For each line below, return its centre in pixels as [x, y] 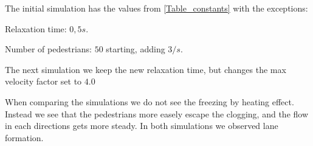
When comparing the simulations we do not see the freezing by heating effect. [150, 101]
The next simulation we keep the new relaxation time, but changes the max [146, 69]
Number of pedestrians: [48, 49]
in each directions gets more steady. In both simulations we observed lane [142, 126]
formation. [24, 137]
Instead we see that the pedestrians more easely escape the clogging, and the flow [157, 113]
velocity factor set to [43, 81]
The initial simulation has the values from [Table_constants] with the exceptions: [156, 8]
